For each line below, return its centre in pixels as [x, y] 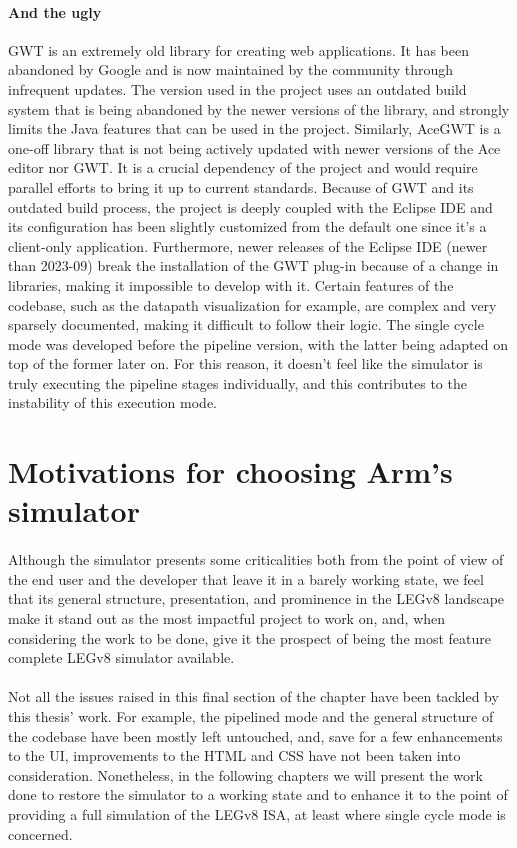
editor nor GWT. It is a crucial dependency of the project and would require [243, 167]
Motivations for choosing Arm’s [230, 471]
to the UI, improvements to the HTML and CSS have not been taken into [234, 755]
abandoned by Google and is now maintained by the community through [231, 69]
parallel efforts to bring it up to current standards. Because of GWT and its [241, 186]
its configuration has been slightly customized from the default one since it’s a [247, 226]
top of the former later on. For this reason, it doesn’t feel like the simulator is [245, 363]
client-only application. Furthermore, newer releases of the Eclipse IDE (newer [248, 245]
